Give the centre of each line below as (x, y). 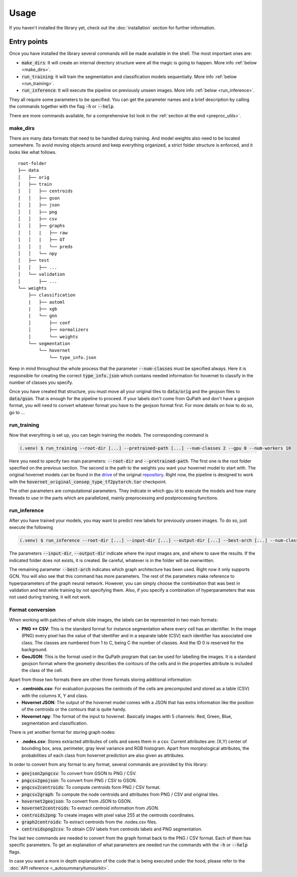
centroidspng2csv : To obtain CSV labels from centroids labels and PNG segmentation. (112, 829)
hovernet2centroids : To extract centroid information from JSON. (90, 808)
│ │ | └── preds (46, 247)
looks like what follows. (33, 152)
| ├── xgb (43, 309)
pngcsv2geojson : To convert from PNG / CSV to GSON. (79, 780)
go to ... (17, 412)
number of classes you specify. (41, 382)
